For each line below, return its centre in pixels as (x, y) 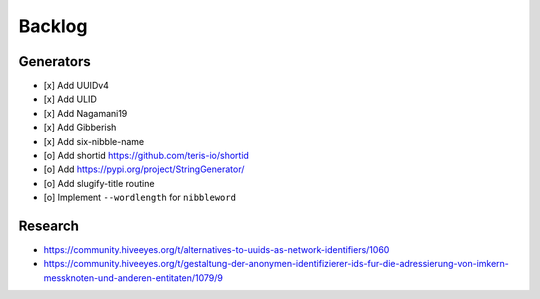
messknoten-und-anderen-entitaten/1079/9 (133, 277)
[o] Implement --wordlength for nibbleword (140, 197)
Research (49, 226)
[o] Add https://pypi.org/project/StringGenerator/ (144, 169)
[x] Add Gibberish (80, 127)
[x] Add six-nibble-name (94, 141)
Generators (54, 61)
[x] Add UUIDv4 (76, 86)
